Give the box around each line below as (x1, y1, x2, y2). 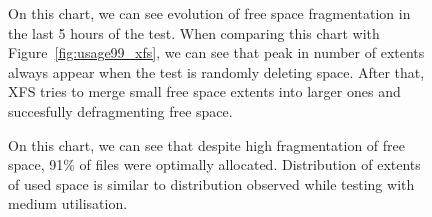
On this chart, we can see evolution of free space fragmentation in (8, 3, 411, 23)
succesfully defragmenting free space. (8, 100, 233, 121)
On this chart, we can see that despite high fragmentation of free (8, 134, 405, 155)
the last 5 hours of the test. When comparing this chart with (8, 22, 380, 43)
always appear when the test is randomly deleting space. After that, (8, 61, 425, 82)
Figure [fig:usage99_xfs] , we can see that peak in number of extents (8, 42, 425, 63)
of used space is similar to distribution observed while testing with (8, 173, 415, 194)
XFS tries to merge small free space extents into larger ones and (8, 81, 401, 102)
